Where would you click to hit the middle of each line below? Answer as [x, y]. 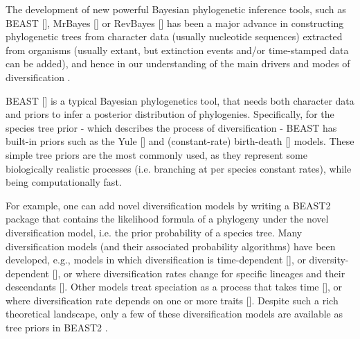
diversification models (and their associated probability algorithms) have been [171, 246]
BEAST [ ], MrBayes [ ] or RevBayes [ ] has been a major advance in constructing [175, 23]
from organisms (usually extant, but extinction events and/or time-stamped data [177, 50]
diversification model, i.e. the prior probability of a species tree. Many [154, 232]
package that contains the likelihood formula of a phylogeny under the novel [167, 219]
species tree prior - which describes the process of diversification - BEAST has [171, 127]
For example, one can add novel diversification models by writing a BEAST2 [168, 205]
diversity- [329, 260]
